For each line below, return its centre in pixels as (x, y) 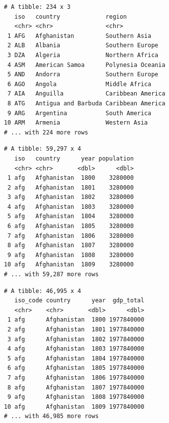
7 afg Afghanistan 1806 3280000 (71, 236)
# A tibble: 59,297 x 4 (43, 149)
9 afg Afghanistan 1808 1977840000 (76, 397)
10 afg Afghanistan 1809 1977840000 (74, 407)
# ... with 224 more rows (46, 132)
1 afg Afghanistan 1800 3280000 (71, 178)
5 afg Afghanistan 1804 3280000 (71, 216)
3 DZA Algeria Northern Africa (83, 55)
